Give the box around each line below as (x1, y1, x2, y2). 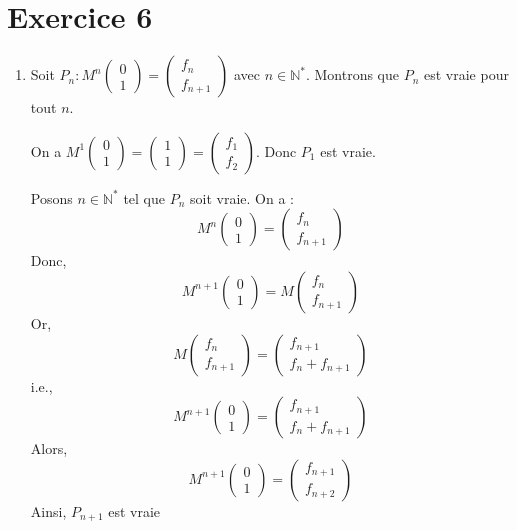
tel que (123, 187, 165, 208)
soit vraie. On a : (189, 187, 294, 208)
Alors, (30, 438, 68, 459)
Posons (30, 187, 73, 208)
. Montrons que (305, 64, 399, 85)
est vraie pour (423, 64, 509, 85)
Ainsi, (30, 500, 67, 521)
